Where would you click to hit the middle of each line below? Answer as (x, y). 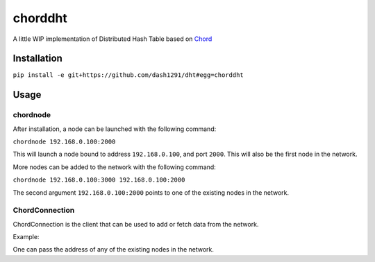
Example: (26, 237)
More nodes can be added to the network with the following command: (115, 167)
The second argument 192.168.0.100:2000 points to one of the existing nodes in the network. (151, 192)
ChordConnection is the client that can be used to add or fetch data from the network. (136, 224)
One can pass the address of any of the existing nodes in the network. (114, 250)
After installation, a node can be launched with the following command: (115, 129)
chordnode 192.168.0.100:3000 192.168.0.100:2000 (99, 180)
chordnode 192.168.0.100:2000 (64, 142)
